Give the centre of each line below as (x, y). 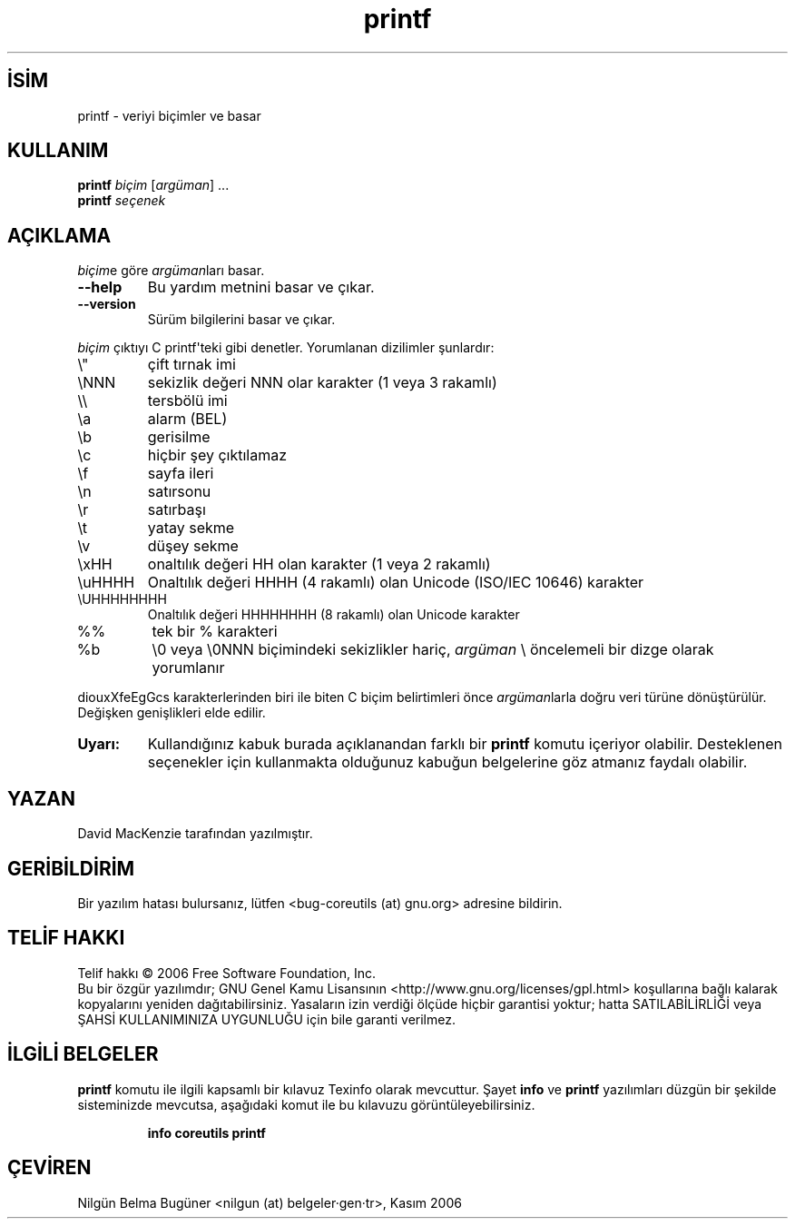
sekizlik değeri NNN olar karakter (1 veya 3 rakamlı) (322, 383)
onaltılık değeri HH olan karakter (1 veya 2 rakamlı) (319, 564)
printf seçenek (122, 201)
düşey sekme (193, 546)
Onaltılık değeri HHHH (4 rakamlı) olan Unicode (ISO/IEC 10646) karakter (396, 583)
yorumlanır (188, 668)
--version (107, 304)
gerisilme (179, 437)
